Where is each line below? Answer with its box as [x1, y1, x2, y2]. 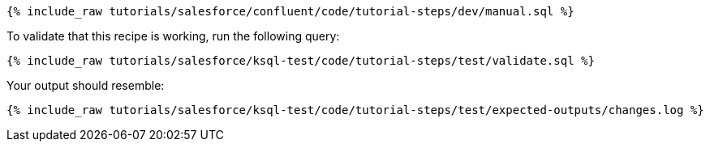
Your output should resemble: [6, 78, 165, 92]
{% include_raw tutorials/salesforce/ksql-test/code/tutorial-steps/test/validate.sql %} [6, 54, 595, 67]
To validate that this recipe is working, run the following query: [6, 29, 340, 43]
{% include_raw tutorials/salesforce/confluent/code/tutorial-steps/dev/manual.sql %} [6, 5, 574, 18]
